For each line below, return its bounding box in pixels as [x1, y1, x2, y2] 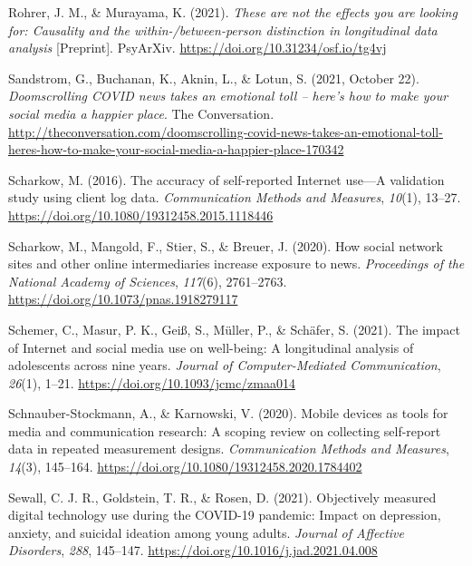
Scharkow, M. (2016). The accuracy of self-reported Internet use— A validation [8, 170, 445, 189]
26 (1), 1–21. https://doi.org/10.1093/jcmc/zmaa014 [8, 373, 295, 392]
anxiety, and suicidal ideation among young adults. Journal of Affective [8, 522, 404, 542]
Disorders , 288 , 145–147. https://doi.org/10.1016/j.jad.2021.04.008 [8, 541, 378, 560]
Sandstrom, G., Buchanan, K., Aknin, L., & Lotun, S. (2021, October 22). [8, 68, 419, 87]
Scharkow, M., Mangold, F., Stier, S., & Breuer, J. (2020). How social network [8, 236, 443, 255]
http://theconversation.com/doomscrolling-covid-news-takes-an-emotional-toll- [8, 122, 443, 141]
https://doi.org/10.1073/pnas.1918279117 [8, 289, 238, 308]
